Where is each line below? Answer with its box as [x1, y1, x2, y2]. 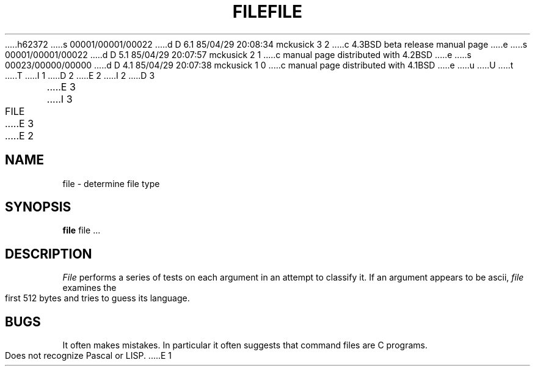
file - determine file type [62, 178, 160, 189]
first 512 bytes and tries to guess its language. [5, 293, 190, 304]
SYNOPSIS [5, 199, 71, 215]
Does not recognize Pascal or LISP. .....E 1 [5, 350, 172, 361]
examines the [62, 282, 117, 293]
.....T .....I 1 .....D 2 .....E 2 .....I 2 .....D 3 [5, 70, 155, 81]
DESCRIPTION [5, 246, 92, 262]
